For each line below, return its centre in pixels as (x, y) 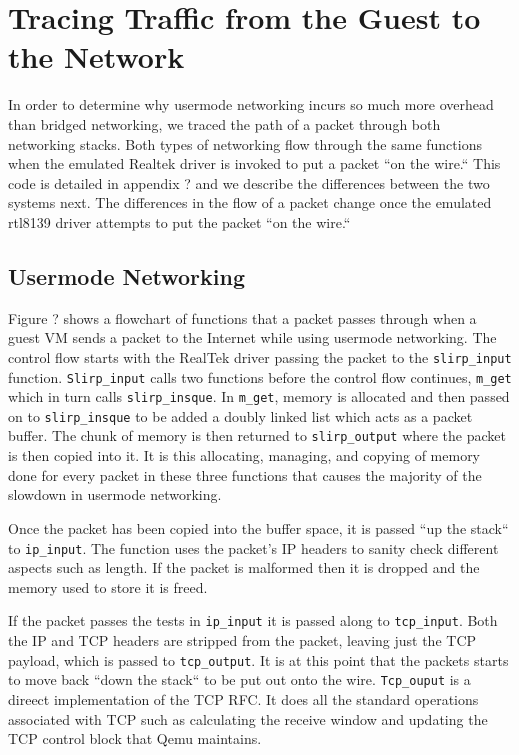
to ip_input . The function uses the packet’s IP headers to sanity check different (253, 547)
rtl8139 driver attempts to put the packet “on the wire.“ (179, 221)
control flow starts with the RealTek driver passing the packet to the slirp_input (260, 356)
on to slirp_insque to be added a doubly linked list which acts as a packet (240, 415)
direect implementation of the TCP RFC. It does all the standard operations (243, 698)
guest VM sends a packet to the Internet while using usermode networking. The (252, 337)
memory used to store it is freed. (108, 586)
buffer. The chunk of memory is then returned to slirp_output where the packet (257, 435)
